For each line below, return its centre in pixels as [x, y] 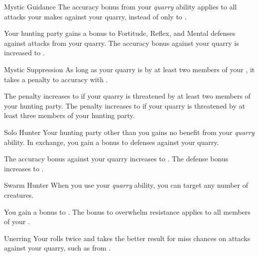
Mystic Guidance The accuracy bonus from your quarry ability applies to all [121, 6]
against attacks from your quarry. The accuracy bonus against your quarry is [122, 43]
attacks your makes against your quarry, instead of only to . [95, 16]
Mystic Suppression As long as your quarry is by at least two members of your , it [129, 69]
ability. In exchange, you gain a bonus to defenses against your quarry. [112, 142]
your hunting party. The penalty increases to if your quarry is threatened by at [125, 105]
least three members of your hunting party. [69, 115]
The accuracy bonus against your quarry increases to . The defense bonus [116, 159]
